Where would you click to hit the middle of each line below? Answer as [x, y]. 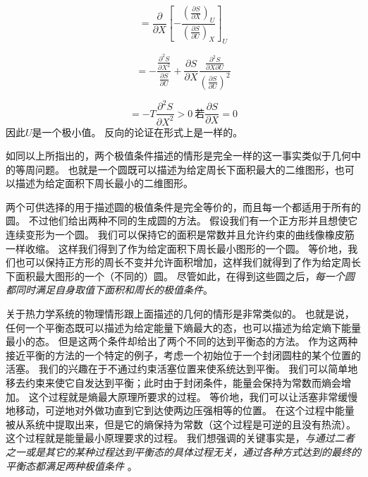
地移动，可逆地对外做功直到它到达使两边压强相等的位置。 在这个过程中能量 [180, 410]
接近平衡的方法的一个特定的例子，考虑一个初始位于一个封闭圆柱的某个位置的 [183, 355]
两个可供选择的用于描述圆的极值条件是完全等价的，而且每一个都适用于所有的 [183, 206]
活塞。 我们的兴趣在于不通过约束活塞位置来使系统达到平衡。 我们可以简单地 [182, 369]
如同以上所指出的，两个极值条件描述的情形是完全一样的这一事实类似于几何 [178, 156]
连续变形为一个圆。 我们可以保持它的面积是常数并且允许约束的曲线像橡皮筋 [180, 235]
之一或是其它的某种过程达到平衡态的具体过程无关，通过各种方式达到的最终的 [183, 451]
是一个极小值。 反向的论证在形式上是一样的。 [137, 132]
